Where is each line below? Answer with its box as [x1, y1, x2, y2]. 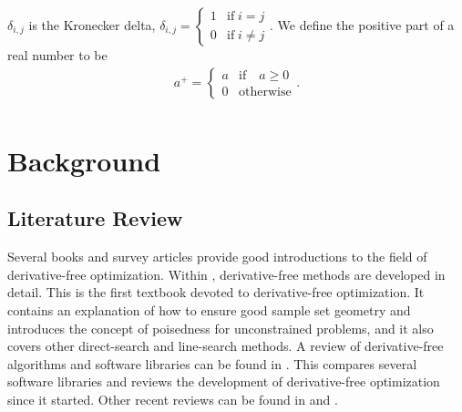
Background [7, 141, 161, 179]
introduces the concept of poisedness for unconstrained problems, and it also [7, 318, 434, 337]
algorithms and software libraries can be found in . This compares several [7, 354, 417, 373]
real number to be [7, 46, 108, 64]
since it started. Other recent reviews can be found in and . [7, 389, 338, 408]
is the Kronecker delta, [28, 15, 156, 34]
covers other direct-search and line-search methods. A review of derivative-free [7, 336, 444, 355]
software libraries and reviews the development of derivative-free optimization [7, 372, 440, 391]
